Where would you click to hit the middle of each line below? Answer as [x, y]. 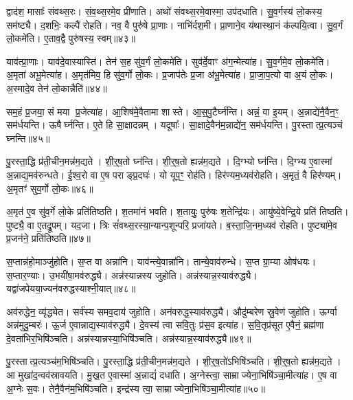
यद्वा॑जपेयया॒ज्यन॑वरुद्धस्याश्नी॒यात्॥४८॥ [71, 288]
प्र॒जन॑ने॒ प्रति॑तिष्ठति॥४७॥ [48, 238]
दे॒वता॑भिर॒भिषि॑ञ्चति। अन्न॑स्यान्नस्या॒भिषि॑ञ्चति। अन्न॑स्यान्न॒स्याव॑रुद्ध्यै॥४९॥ [129, 338]
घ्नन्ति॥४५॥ [28, 138]
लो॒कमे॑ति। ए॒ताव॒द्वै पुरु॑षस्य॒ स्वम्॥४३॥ [71, 38]
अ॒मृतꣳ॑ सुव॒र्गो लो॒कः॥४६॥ [50, 188]
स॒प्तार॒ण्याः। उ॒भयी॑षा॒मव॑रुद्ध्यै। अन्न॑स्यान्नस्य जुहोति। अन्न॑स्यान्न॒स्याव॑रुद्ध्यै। [132, 275]
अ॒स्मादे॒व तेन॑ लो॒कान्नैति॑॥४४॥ [57, 88]
